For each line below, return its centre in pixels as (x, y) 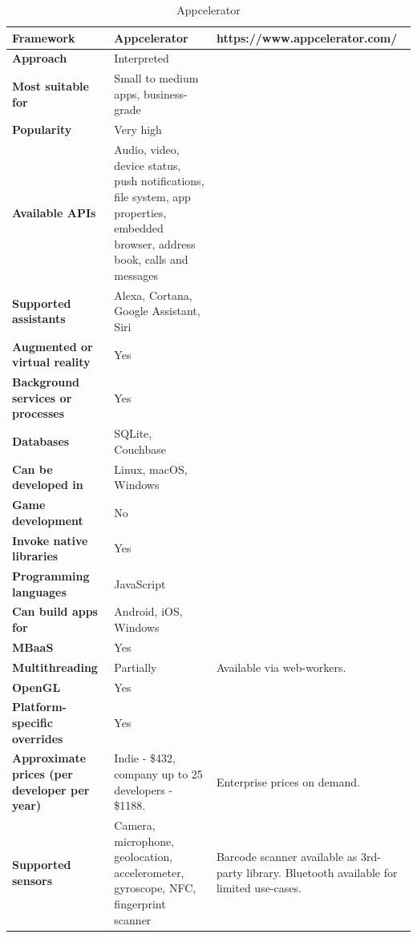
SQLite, (133, 433)
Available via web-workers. (281, 667)
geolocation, (144, 857)
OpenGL (36, 687)
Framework (44, 37)
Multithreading (55, 667)
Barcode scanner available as (287, 857)
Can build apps (55, 611)
